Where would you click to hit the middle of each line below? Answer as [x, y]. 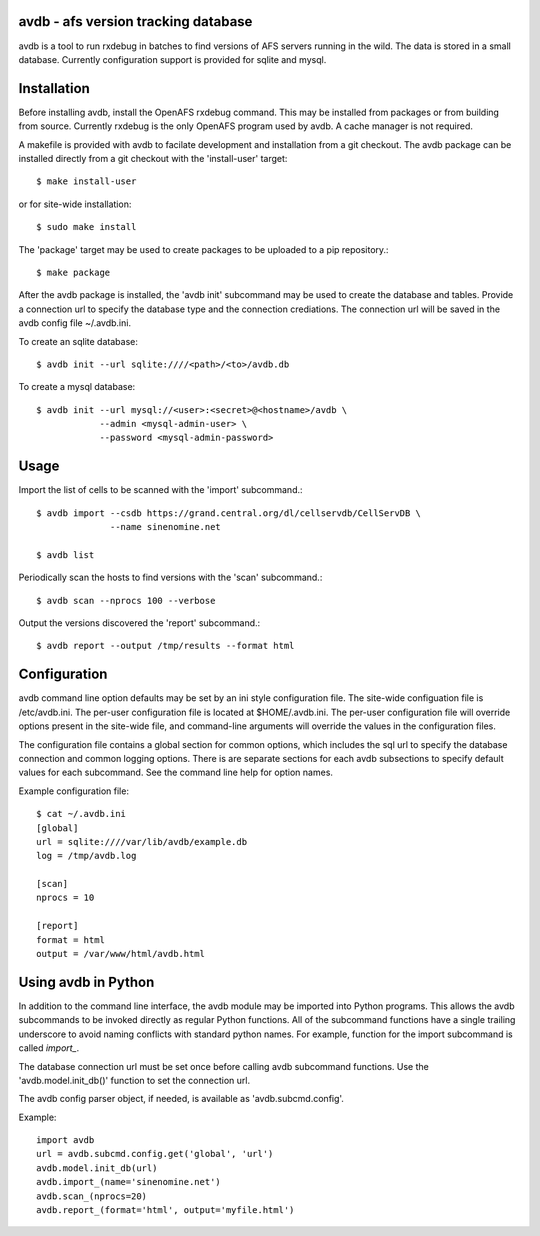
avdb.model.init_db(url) [97, 1168]
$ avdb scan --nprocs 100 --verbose [126, 600]
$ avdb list [65, 554]
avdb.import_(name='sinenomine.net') [129, 1182]
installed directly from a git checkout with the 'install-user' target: [153, 158]
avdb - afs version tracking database [135, 21]
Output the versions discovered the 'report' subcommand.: [139, 623]
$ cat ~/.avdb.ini [81, 814]
